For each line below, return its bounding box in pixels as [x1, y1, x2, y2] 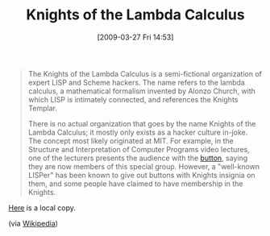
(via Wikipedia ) [8, 218, 59, 228]
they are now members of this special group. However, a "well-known [27, 161, 260, 171]
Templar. [27, 103, 58, 113]
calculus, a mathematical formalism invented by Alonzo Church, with [27, 86, 256, 96]
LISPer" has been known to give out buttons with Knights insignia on [27, 170, 255, 180]
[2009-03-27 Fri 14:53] [97, 32, 174, 42]
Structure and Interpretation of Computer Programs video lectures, [27, 144, 250, 154]
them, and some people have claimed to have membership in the [27, 179, 243, 188]
